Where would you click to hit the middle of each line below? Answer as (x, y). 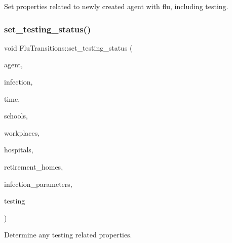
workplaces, (22, 132)
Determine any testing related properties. (68, 235)
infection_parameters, (38, 184)
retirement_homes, (34, 166)
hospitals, (19, 150)
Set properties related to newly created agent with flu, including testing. (116, 6)
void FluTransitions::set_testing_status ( (68, 47)
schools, (16, 116)
